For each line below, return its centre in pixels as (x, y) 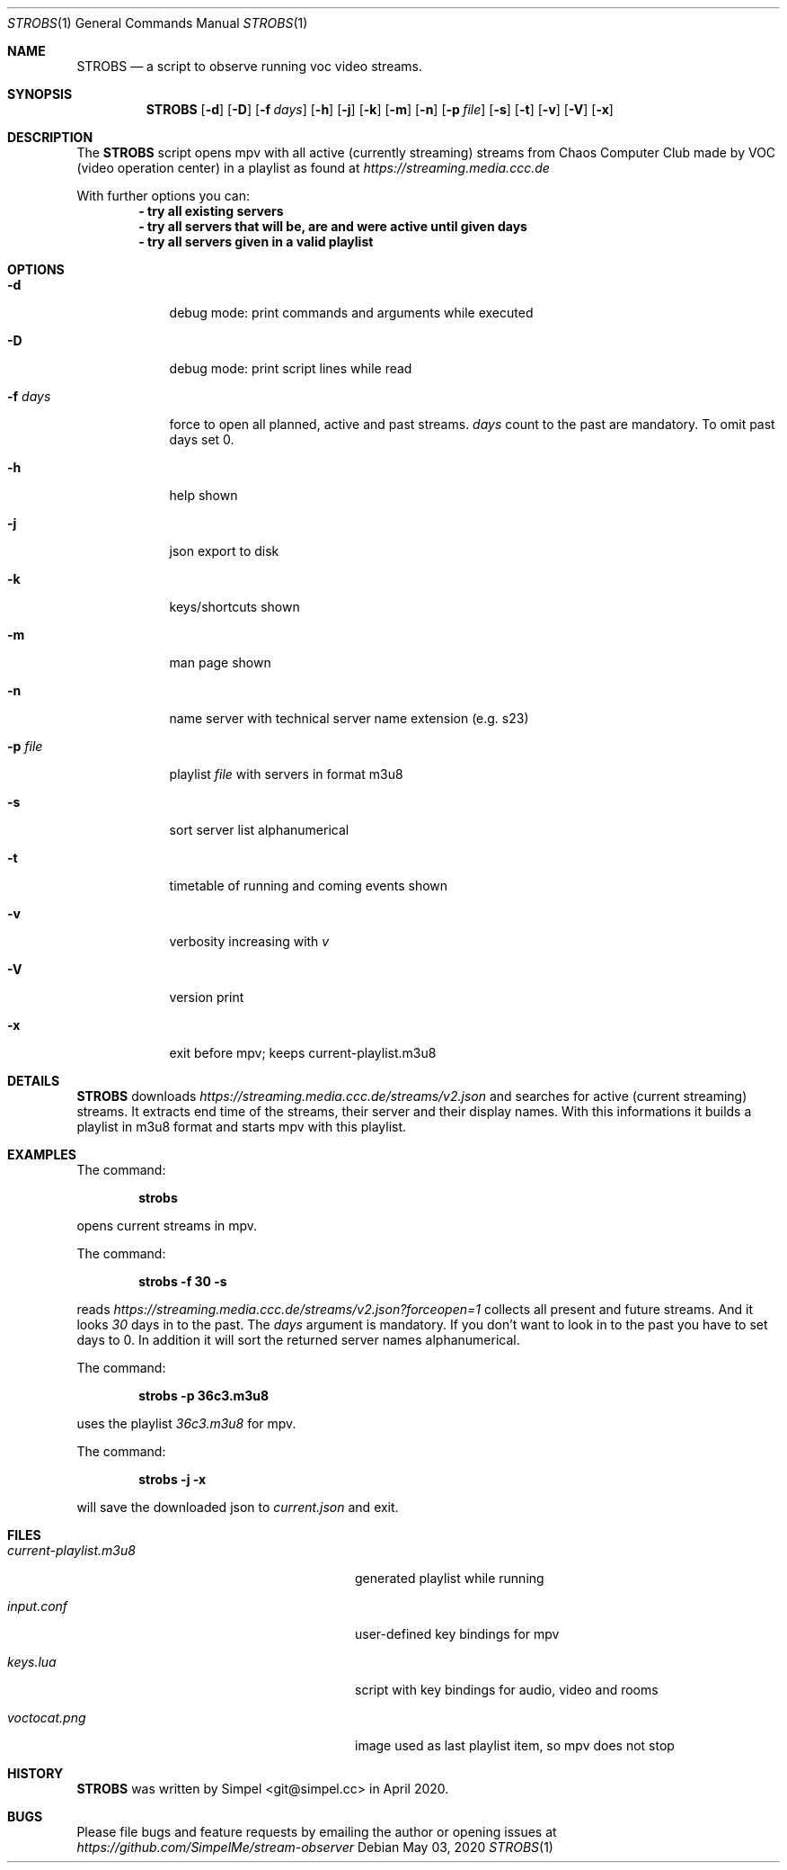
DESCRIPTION (50, 137)
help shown (203, 495)
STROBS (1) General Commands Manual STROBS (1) (158, 23)
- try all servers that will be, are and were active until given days (333, 226)
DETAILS (34, 1081)
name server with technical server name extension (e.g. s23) (349, 718)
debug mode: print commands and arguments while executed (351, 313)
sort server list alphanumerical (259, 830)
